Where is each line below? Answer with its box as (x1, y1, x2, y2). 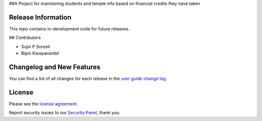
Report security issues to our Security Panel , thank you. (9, 110, 121, 116)
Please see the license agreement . (9, 101, 78, 107)
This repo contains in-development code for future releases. (9, 26, 130, 31)
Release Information (9, 13, 72, 21)
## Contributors (9, 35, 41, 40)
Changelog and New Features (9, 63, 100, 71)
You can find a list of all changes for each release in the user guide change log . (9, 75, 167, 81)
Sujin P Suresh (21, 43, 50, 49)
